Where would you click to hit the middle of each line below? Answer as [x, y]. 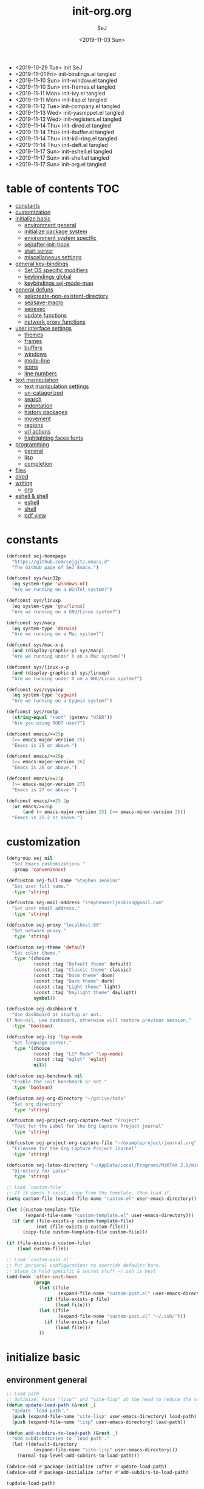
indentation [38, 406]
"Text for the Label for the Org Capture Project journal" [88, 1126]
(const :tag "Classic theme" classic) [82, 970]
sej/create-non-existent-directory [66, 296]
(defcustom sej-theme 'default [46, 947]
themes [34, 335]
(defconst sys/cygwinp [35, 690]
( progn [42, 1283]
